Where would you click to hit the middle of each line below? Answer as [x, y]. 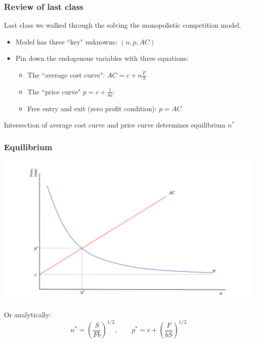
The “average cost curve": [66, 75]
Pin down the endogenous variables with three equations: [102, 58]
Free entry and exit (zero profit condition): [92, 108]
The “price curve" [54, 91]
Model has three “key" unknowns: [66, 41]
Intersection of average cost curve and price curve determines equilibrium [115, 125]
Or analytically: [28, 315]
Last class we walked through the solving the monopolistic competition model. [123, 25]
